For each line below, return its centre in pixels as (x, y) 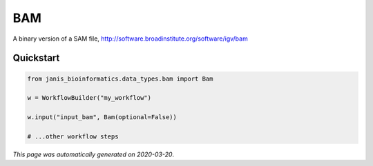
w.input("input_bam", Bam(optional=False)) (102, 117)
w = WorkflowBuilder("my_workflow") (89, 98)
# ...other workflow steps (73, 136)
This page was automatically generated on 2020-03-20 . (94, 154)
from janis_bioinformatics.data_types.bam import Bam (120, 79)
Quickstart (36, 58)
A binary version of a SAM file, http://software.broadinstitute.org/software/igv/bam (130, 39)
